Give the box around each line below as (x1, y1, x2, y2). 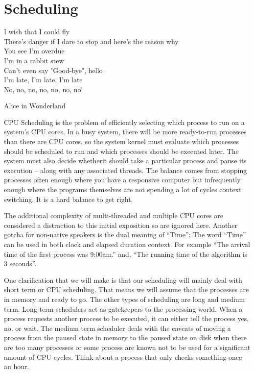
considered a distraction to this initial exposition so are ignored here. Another (4, 220, 238, 230)
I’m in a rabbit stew (4, 55, 64, 65)
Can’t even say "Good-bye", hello (4, 65, 103, 75)
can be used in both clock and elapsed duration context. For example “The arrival (4, 239, 250, 249)
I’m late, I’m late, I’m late (4, 75, 83, 85)
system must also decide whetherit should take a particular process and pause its (4, 155, 247, 166)
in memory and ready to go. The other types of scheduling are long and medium (4, 294, 245, 304)
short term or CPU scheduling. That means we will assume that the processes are (4, 284, 249, 295)
